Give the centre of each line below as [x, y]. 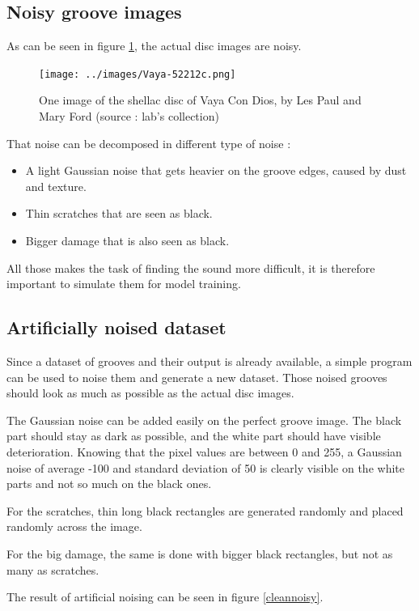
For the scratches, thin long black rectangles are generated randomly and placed [205, 510]
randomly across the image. [74, 526]
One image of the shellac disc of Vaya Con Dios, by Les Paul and [200, 100]
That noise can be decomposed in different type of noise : [149, 143]
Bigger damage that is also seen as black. [127, 241]
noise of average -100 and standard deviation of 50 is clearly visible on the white [205, 467]
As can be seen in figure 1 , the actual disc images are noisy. [154, 46]
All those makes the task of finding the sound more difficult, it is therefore [191, 267]
